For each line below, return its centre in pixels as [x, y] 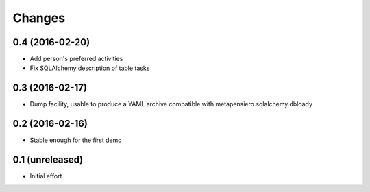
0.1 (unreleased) [48, 160]
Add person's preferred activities [76, 59]
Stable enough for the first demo [76, 140]
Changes [39, 18]
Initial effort [46, 176]
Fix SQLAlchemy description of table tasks [90, 68]
